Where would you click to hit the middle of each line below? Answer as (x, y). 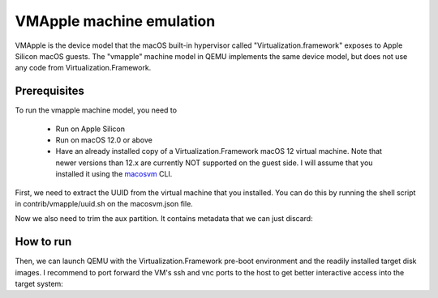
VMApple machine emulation (115, 21)
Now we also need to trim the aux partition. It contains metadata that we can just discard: (164, 219)
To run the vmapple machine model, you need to (96, 110)
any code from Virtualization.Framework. (83, 68)
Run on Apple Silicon (90, 129)
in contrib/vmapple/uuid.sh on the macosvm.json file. (104, 203)
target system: (39, 284)
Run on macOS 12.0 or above (104, 140)
